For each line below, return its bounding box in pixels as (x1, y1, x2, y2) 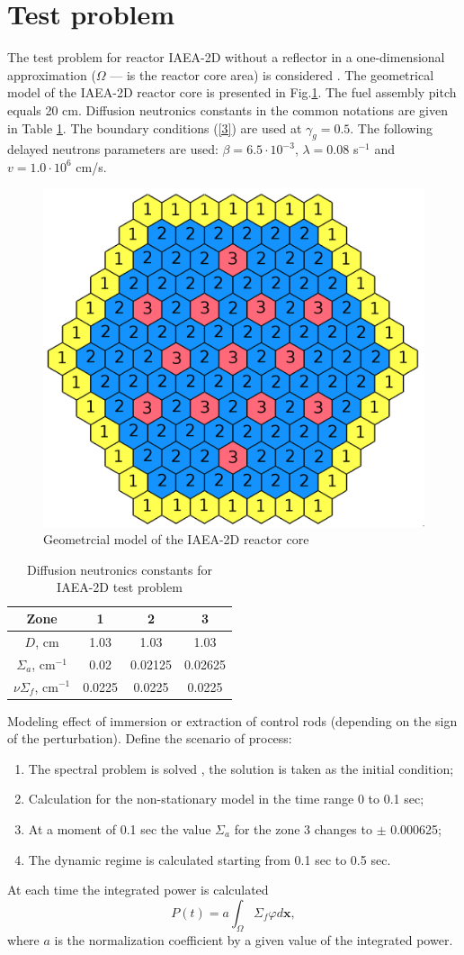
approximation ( (7, 65, 96, 84)
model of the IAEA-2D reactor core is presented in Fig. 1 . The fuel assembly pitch (7, 83, 457, 102)
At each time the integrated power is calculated (7, 880, 269, 899)
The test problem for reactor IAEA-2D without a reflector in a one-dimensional (7, 48, 445, 67)
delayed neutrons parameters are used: (7, 140, 219, 159)
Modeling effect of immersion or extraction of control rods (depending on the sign (7, 711, 458, 730)
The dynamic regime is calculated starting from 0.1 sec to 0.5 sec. (28, 850, 391, 869)
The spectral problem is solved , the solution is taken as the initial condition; (28, 759, 454, 778)
